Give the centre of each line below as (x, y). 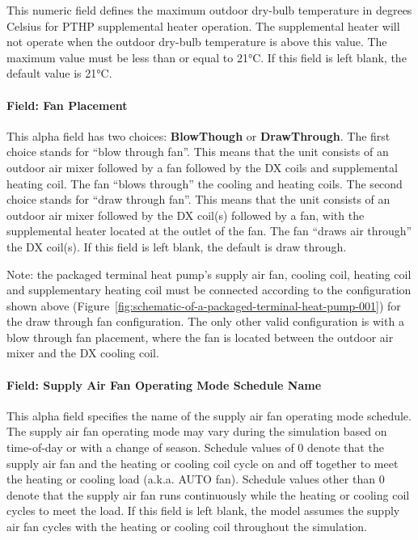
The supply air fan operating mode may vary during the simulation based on (197, 431)
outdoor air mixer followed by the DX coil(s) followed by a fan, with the (186, 215)
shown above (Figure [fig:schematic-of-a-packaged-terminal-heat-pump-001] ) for (204, 305)
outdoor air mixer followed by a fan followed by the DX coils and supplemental (202, 167)
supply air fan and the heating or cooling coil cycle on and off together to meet (203, 463)
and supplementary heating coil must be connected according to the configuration (209, 290)
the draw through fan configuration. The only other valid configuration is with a (205, 321)
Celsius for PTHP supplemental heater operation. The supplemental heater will (203, 25)
